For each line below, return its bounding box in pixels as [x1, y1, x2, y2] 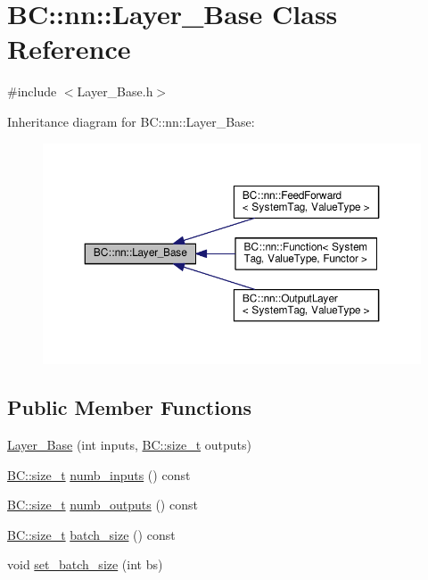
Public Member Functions [7, 394, 251, 421]
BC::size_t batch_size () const [7, 525, 176, 543]
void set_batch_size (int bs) [7, 555, 163, 574]
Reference [7, 30, 131, 67]
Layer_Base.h [77, 82, 153, 101]
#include [7, 82, 57, 101]
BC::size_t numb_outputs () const [7, 495, 198, 514]
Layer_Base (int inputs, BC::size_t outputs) [7, 435, 251, 454]
